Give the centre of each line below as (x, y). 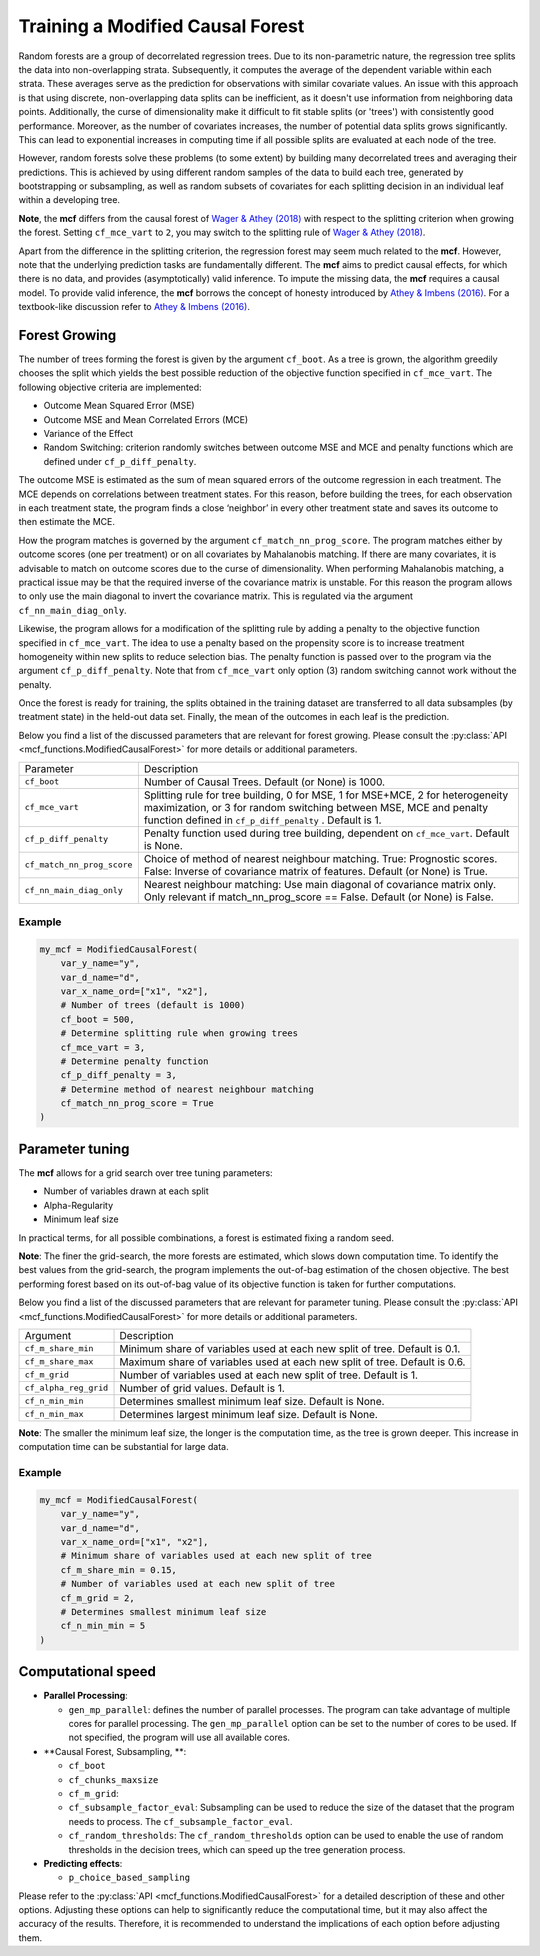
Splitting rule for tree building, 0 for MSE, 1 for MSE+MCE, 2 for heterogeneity (326, 795)
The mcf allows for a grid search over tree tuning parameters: (146, 1172)
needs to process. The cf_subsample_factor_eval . (180, 1821)
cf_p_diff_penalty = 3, (118, 1075)
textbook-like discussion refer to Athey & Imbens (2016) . (134, 307)
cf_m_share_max (59, 1361)
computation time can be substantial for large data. (123, 1447)
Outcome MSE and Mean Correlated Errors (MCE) (146, 419)
